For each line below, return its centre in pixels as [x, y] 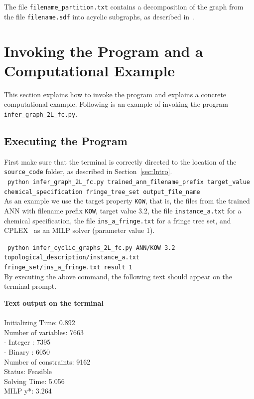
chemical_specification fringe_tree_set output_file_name [102, 192]
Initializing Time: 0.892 [40, 322]
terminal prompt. [30, 286]
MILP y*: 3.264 [28, 391]
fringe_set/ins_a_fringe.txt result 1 [68, 268]
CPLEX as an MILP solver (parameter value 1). [79, 230]
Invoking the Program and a [104, 51]
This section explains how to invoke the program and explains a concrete [115, 94]
